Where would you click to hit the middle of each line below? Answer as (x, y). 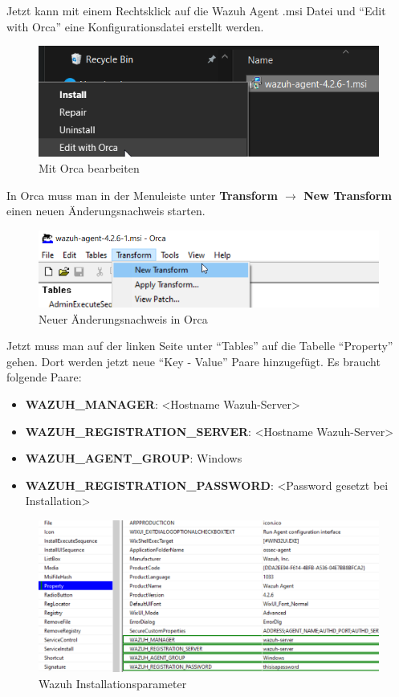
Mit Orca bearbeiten (89, 167)
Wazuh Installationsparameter (113, 684)
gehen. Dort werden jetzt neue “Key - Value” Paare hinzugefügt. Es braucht (193, 361)
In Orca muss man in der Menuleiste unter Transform (142, 195)
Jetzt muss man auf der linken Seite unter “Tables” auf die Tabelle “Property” (200, 346)
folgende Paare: (44, 377)
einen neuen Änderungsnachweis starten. (106, 211)
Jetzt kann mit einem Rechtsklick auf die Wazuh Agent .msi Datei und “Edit (196, 10)
